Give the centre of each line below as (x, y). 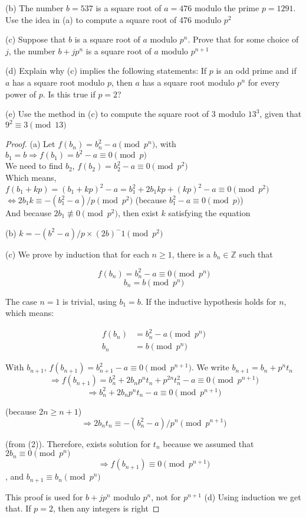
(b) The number (34, 8)
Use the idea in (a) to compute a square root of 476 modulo (113, 19)
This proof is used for (44, 496)
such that (256, 254)
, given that (281, 114)
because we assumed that (208, 443)
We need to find (34, 166)
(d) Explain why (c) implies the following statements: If (106, 71)
